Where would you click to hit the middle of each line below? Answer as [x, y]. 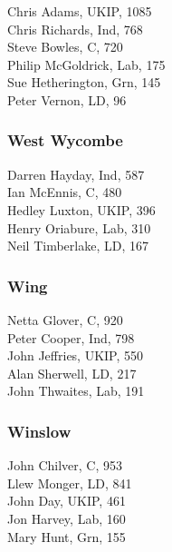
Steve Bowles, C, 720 [65, 47]
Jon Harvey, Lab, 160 [67, 518]
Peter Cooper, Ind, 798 [71, 337]
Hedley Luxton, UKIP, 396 [81, 209]
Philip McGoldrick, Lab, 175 [86, 64]
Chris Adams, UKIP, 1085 [80, 11]
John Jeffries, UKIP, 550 [76, 355]
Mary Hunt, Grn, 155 [67, 536]
